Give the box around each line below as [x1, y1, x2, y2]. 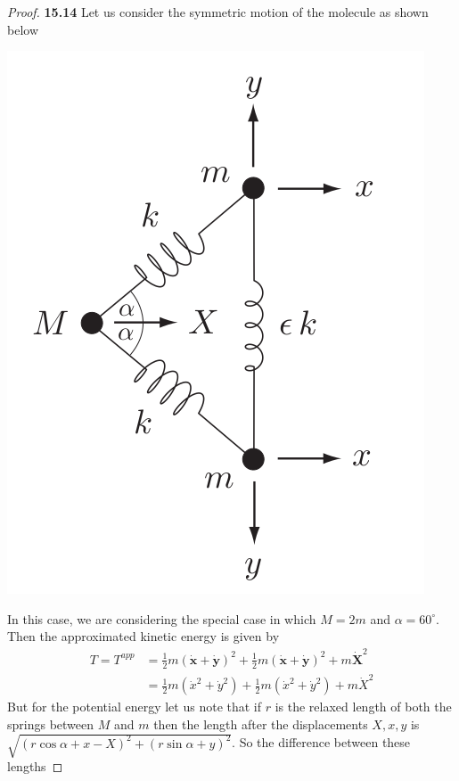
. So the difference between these [232, 733, 411, 752]
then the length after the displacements [153, 714, 368, 733]
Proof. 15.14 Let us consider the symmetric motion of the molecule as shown [7, 3, 429, 21]
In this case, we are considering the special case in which [7, 609, 316, 628]
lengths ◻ [7, 757, 63, 776]
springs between [7, 714, 94, 733]
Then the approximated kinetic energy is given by [7, 627, 280, 645]
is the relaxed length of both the [275, 697, 452, 716]
